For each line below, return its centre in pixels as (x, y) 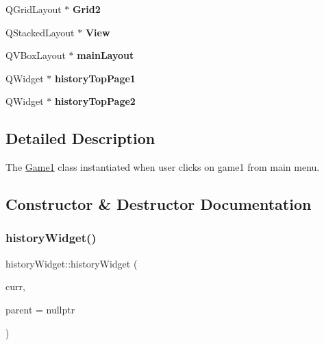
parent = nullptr (40, 309)
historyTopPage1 (95, 78)
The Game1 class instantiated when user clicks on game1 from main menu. (163, 167)
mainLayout (105, 55)
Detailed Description (80, 138)
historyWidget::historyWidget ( (72, 263)
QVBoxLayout (36, 55)
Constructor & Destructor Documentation (159, 204)
